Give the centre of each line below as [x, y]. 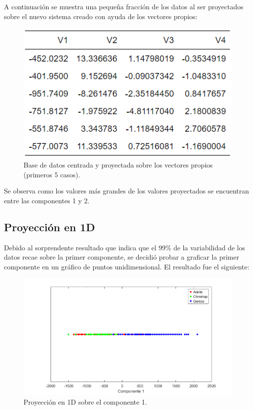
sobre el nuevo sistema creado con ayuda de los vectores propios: [101, 16]
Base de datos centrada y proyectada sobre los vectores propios [118, 165]
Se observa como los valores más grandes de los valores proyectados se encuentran [126, 191]
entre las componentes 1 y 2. [47, 200]
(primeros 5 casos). [52, 174]
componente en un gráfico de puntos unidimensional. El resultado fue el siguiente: [127, 266]
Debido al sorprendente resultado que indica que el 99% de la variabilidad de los [125, 247]
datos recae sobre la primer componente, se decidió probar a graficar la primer [122, 257]
